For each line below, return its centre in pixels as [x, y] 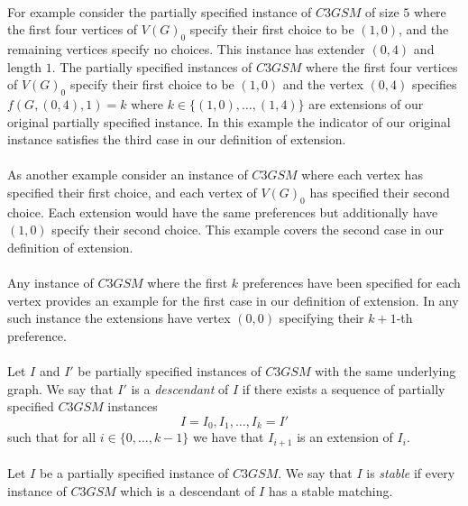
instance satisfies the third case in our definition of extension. [177, 139]
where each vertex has [362, 175]
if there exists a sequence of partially [344, 388]
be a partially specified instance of [134, 473]
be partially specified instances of [170, 371]
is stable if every [411, 473]
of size [382, 11]
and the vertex [323, 84]
